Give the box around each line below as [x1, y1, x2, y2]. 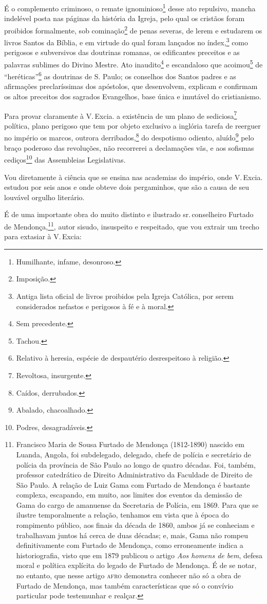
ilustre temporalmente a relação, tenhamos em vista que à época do [16, 509, 229, 520]
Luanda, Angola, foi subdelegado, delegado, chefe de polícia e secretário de [16, 449, 251, 459]
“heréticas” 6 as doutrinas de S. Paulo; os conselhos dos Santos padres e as [4, 69, 236, 81]
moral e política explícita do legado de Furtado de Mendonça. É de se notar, [16, 560, 257, 571]
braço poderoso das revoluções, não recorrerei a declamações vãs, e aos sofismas [4, 142, 254, 153]
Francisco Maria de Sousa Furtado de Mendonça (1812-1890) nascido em [16, 439, 244, 450]
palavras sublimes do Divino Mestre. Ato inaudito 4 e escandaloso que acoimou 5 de [4, 57, 263, 69]
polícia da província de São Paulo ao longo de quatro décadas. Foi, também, [16, 459, 256, 470]
